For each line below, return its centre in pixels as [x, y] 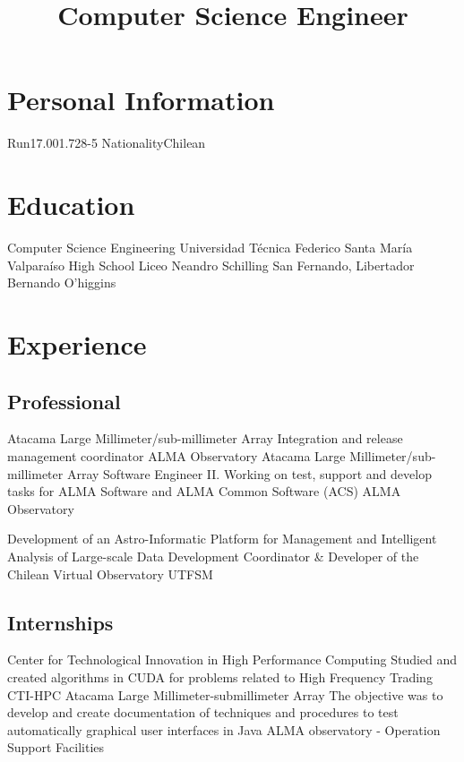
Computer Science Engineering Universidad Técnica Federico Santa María [210, 248]
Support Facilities [56, 747]
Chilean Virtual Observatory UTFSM [110, 574]
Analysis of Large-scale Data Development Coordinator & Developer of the [213, 556]
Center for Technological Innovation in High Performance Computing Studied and [232, 659]
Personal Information [141, 100]
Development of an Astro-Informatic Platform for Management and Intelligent [222, 539]
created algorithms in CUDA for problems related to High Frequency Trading [220, 676]
